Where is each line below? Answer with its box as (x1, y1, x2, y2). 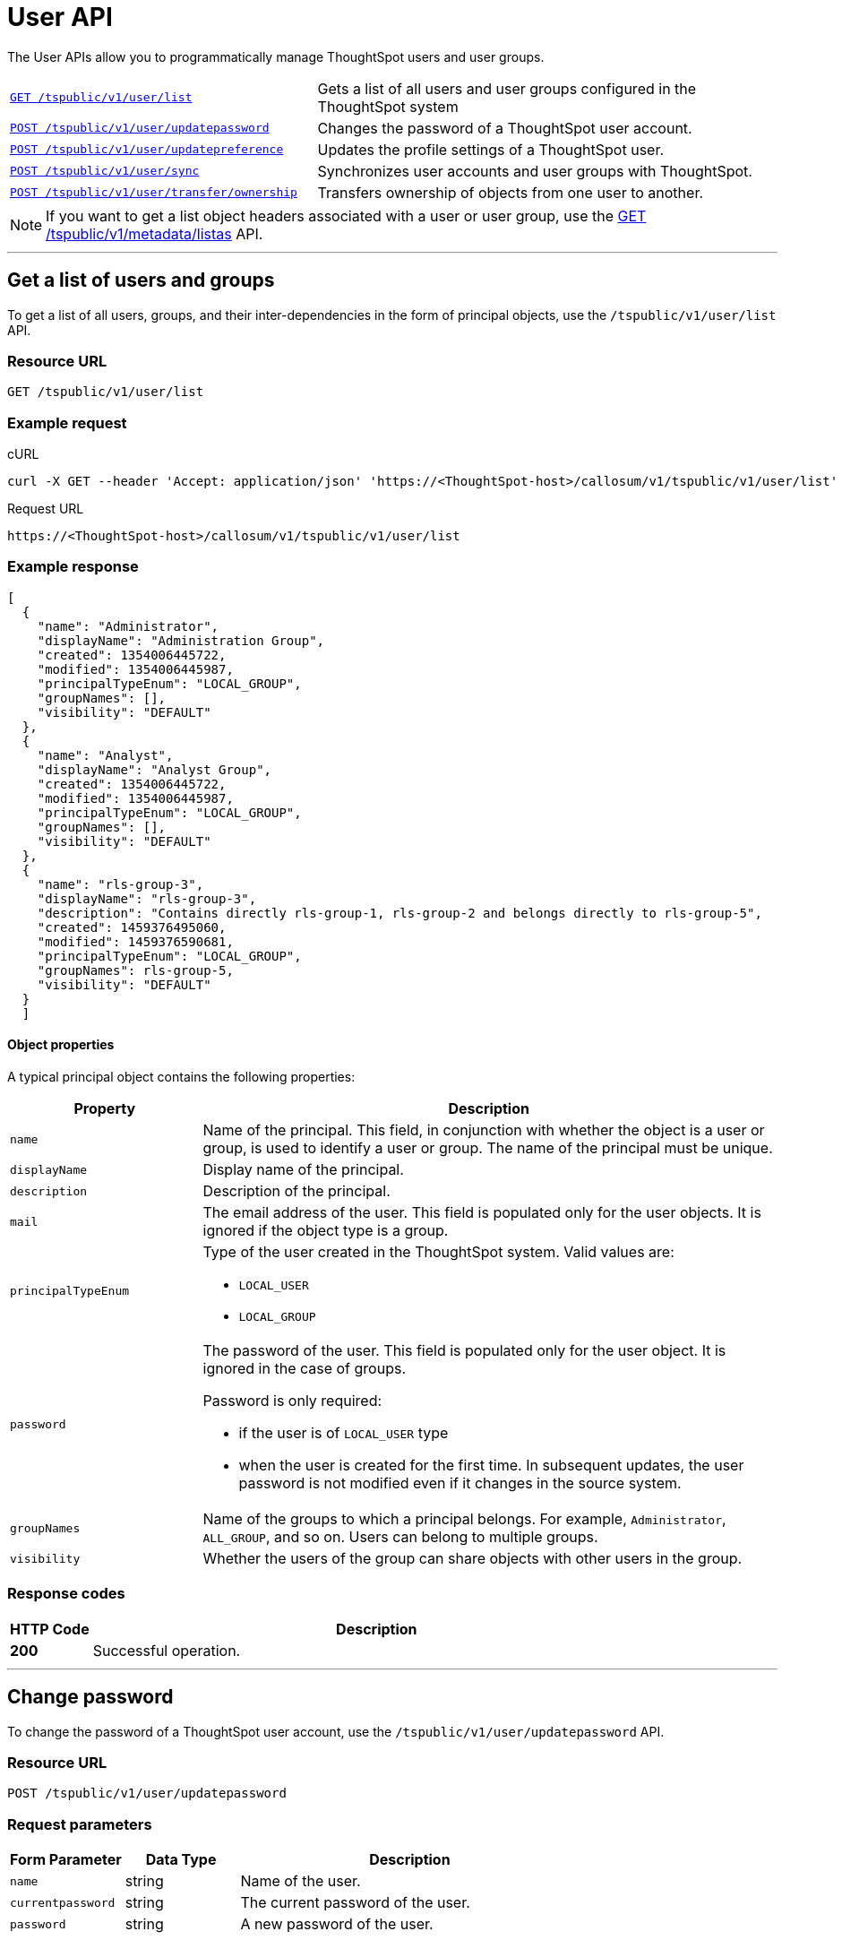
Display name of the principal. (202, 1160, 404, 1179)
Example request (7, 413, 127, 432)
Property (73, 1099, 136, 1118)
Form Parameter (10, 1850, 122, 1869)
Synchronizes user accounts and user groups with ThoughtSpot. (317, 161, 752, 180)
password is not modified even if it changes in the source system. (238, 1474, 682, 1493)
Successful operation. (92, 1641, 241, 1660)
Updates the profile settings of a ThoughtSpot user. (317, 140, 665, 159)
